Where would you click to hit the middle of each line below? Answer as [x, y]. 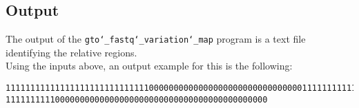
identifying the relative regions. [71, 52]
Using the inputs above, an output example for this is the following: [149, 66]
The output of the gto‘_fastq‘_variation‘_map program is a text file [156, 39]
